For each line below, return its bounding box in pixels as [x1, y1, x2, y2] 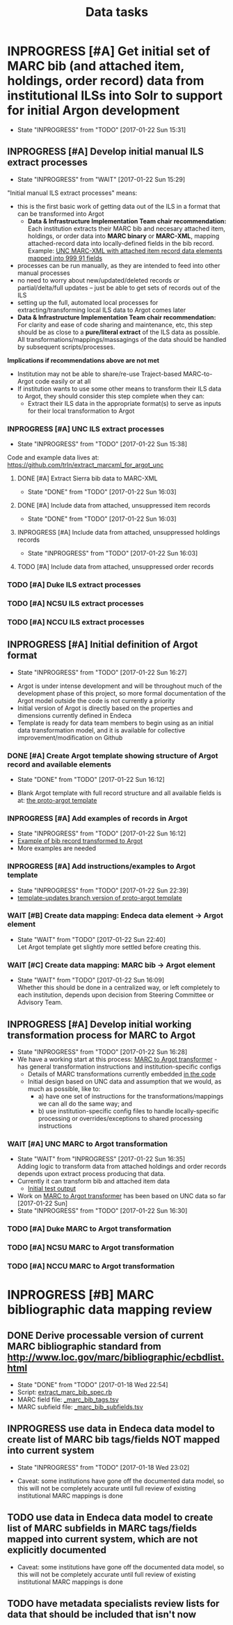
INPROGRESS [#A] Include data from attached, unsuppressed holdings [17, 528, 220, 537]
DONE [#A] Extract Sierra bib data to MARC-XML [17, 474, 158, 482]
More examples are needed [17, 844, 96, 853]
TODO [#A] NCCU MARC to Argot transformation [7, 1261, 175, 1271]
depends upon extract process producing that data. [17, 1170, 166, 1178]
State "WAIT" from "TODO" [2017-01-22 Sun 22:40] [17, 935, 166, 943]
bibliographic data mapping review [7, 1302, 212, 1318]
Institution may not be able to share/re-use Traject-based [17, 370, 182, 378]
